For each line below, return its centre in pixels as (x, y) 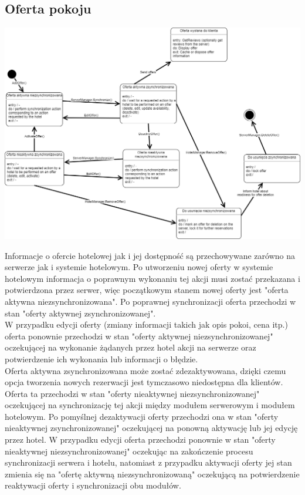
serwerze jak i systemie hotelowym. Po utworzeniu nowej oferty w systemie (139, 267)
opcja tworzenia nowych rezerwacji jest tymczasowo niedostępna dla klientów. (144, 382)
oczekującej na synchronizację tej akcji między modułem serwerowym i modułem (150, 405)
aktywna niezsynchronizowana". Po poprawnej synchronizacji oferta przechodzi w (150, 301)
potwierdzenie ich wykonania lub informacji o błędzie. (101, 358)
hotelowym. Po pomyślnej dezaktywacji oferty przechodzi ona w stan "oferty (142, 416)
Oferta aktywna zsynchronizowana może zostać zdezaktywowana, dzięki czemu (145, 370)
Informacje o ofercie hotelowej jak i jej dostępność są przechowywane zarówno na (150, 255)
